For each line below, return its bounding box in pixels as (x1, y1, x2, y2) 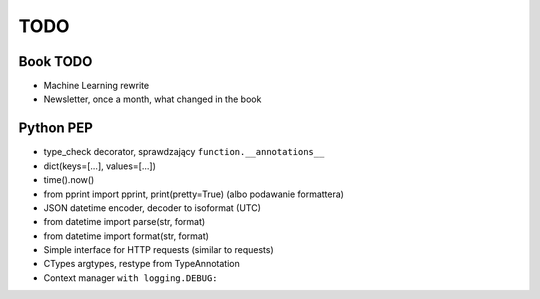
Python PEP (18, 120, 94, 137)
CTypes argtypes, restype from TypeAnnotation (43, 258, 240, 270)
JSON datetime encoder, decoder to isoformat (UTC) (43, 201, 262, 214)
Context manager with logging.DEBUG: (43, 271, 218, 284)
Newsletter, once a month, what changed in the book (43, 93, 262, 105)
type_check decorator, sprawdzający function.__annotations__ (43, 146, 325, 158)
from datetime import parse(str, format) (43, 216, 206, 228)
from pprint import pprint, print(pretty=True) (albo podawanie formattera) (43, 188, 345, 200)
